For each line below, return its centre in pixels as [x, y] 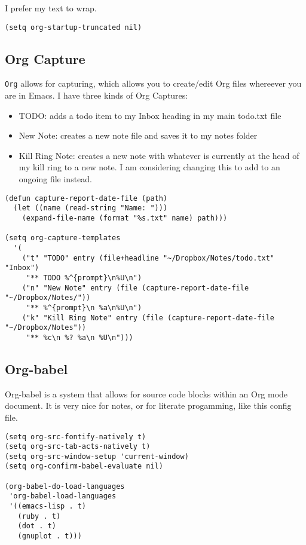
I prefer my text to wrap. [51, 8]
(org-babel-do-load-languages [65, 486]
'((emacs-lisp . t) [48, 506]
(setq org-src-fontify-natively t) [76, 437]
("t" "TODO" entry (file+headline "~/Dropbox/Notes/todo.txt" [148, 258]
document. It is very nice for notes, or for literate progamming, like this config [148, 405]
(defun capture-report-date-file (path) [86, 198]
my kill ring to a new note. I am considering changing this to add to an [149, 167]
